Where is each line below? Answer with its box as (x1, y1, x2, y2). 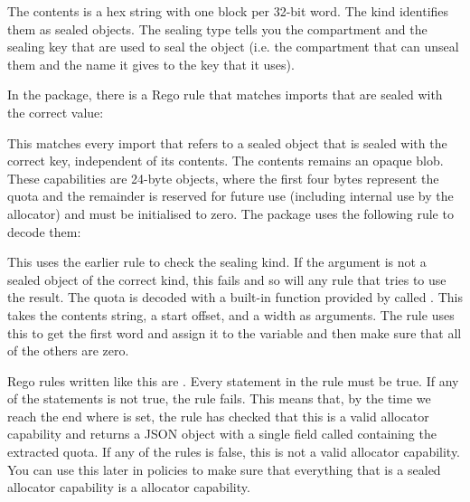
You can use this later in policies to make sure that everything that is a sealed (7, 459, 441, 478)
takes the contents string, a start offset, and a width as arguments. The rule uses (7, 305, 455, 324)
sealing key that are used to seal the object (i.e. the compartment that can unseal (7, 37, 459, 56)
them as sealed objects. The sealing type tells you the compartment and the (7, 19, 428, 38)
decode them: (7, 222, 81, 241)
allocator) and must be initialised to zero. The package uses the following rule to (7, 204, 454, 223)
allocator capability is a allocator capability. (7, 478, 250, 497)
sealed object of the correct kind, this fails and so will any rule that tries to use (7, 270, 446, 289)
